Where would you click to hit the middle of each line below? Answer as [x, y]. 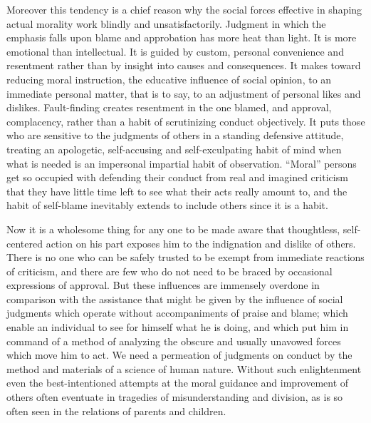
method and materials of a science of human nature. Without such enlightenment [184, 368]
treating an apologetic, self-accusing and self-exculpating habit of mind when [174, 149]
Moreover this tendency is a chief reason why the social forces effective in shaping [184, 9]
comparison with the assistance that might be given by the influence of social [175, 299]
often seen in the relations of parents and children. [116, 411]
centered [25, 243]
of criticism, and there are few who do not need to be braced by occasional [169, 271]
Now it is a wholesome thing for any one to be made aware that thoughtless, [173, 229]
